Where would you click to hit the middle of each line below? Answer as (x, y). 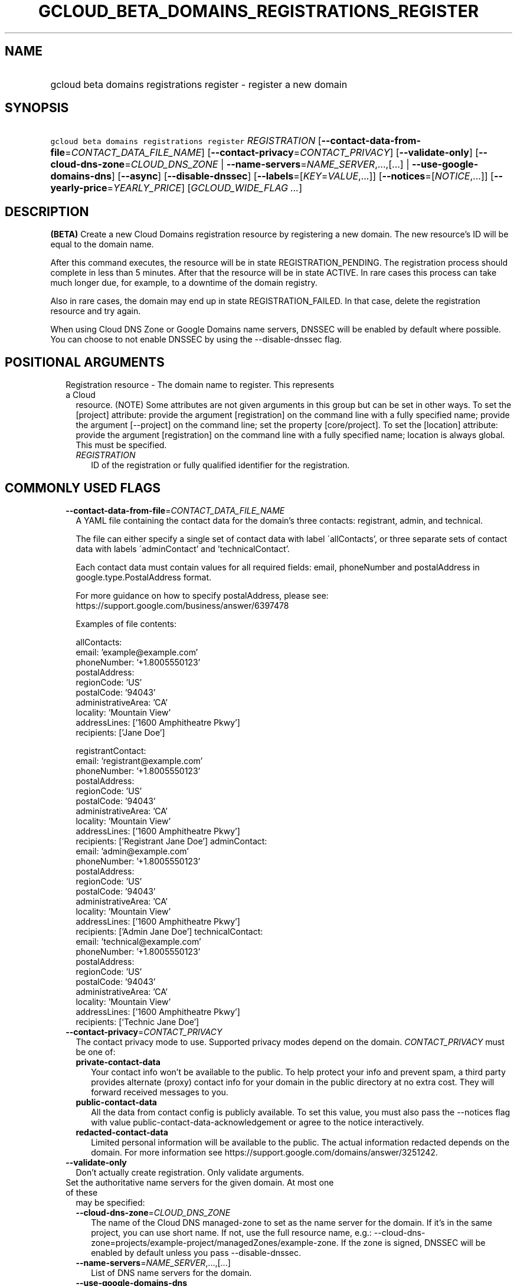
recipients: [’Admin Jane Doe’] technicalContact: (169, 931)
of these (82, 1192)
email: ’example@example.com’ (137, 652)
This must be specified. (121, 445)
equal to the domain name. (102, 244)
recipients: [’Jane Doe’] (120, 732)
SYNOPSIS (37, 108)
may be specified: (110, 1202)
